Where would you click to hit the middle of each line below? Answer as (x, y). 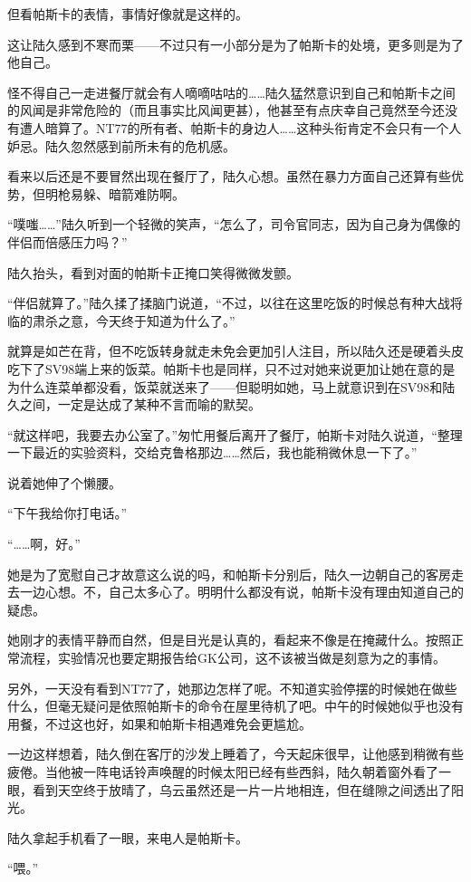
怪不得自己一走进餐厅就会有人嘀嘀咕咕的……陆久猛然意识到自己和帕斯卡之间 (231, 92)
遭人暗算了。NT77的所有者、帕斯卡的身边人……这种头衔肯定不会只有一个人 (240, 127)
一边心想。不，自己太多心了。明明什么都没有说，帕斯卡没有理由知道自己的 (241, 592)
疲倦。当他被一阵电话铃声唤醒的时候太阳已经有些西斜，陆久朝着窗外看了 (223, 772)
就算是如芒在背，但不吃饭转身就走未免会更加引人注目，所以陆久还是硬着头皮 (235, 351)
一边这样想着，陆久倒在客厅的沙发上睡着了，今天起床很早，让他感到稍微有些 (235, 754)
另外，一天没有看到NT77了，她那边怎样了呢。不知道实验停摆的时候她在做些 (232, 688)
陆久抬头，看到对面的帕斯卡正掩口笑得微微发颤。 (153, 272)
